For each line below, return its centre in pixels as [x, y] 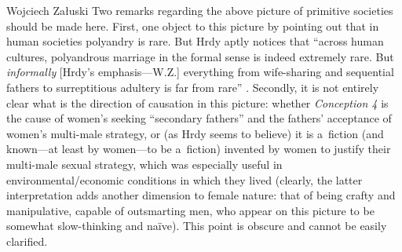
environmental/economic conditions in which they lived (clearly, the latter [185, 179]
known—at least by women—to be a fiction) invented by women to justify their [199, 149]
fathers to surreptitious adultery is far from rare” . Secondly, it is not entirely [193, 87]
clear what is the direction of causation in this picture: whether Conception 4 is [197, 102]
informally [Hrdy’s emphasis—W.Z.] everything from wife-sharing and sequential [200, 72]
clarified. [27, 241]
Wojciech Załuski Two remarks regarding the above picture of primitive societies [200, 10]
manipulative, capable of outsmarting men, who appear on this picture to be [190, 210]
